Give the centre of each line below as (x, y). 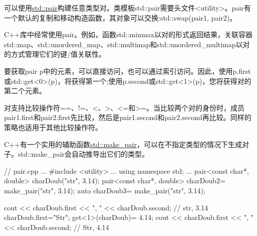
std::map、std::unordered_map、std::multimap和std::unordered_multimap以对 (127, 44)
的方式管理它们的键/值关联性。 (55, 54)
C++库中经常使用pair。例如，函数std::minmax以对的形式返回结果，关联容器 (128, 34)
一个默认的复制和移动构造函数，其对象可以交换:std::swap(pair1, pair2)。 (120, 17)
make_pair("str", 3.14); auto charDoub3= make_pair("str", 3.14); (105, 190)
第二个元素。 (25, 91)
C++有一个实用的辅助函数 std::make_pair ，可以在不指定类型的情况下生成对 (126, 144)
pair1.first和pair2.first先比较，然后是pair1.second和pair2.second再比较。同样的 (128, 117)
